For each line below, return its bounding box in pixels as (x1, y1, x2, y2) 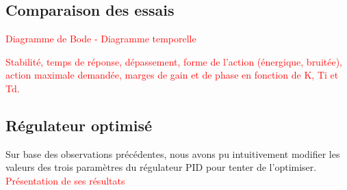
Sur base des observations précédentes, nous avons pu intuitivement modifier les (5, 146, 340, 161)
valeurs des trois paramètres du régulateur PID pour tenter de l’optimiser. (5, 160, 317, 174)
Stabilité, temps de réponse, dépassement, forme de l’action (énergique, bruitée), (5, 54, 343, 68)
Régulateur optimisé (5, 114, 152, 135)
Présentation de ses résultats (5, 173, 125, 187)
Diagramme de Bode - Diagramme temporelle (5, 31, 196, 46)
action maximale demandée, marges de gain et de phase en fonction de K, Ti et (5, 68, 339, 82)
